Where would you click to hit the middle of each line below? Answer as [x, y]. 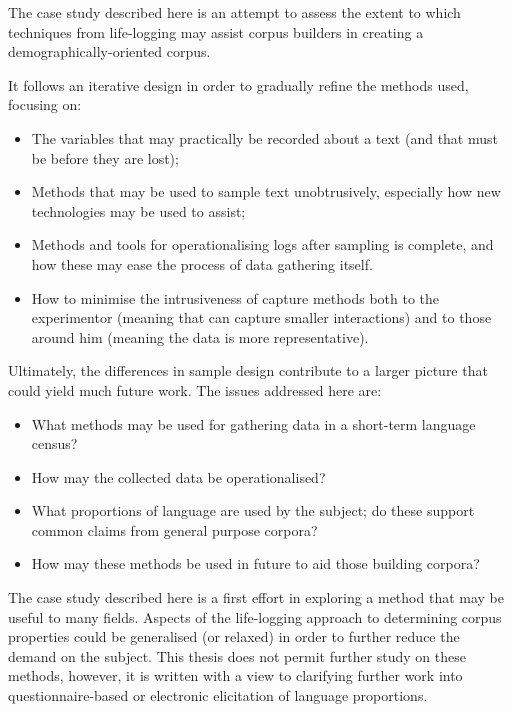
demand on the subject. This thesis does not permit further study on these [237, 655]
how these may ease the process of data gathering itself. [202, 263]
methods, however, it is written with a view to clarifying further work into [235, 675]
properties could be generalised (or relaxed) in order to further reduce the [234, 636]
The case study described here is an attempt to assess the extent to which [234, 12]
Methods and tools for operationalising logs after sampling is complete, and [262, 244]
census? [54, 443]
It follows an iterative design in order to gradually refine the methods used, [238, 84]
